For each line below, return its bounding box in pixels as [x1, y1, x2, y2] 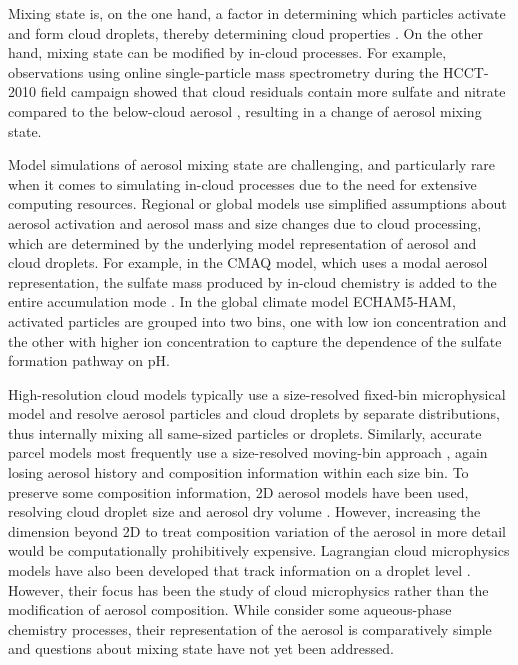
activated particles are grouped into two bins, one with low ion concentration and [8, 310, 507, 331]
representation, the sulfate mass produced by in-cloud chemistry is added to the [8, 271, 497, 292]
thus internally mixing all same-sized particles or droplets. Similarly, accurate [8, 422, 482, 443]
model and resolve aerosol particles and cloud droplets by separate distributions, [8, 403, 500, 424]
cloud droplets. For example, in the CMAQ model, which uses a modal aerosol [8, 252, 488, 273]
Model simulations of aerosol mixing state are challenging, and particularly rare [8, 154, 496, 175]
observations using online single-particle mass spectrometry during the [8, 61, 439, 82]
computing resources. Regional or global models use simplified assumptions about [8, 193, 507, 214]
